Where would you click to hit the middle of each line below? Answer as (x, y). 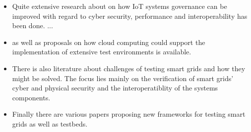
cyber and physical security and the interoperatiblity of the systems (115, 88)
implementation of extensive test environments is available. (102, 52)
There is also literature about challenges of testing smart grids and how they (129, 68)
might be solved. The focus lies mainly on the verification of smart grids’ (123, 78)
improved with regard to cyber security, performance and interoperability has (130, 16)
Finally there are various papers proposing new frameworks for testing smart (129, 114)
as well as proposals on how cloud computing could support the (109, 42)
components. (31, 97)
